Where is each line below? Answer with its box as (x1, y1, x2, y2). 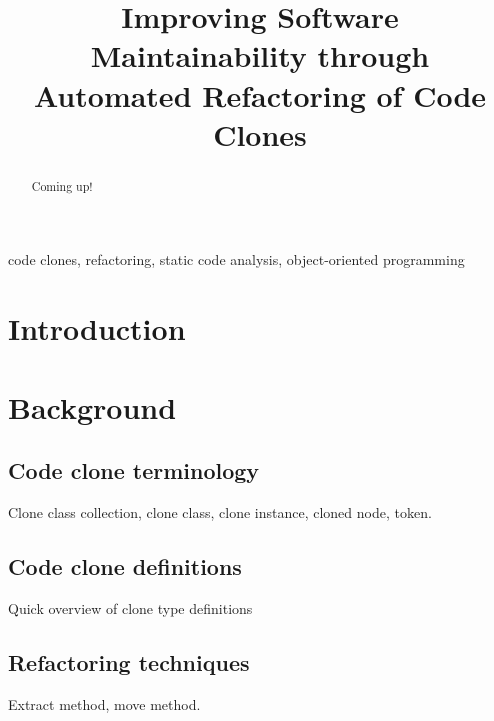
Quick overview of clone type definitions (8, 597, 253, 618)
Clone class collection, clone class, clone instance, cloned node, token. (8, 501, 432, 522)
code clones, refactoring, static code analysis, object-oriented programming (8, 249, 465, 270)
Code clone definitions (8, 550, 242, 581)
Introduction (8, 308, 186, 349)
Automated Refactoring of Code (33, 74, 487, 115)
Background (8, 386, 177, 427)
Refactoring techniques (8, 646, 250, 677)
